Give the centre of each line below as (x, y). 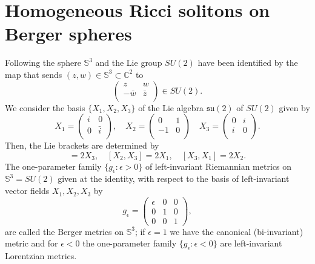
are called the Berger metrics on (64, 231)
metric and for (31, 243)
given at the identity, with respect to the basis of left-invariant (174, 179)
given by (294, 107)
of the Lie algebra (171, 107)
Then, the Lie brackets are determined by (82, 145)
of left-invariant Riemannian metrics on (218, 166)
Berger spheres (68, 34)
